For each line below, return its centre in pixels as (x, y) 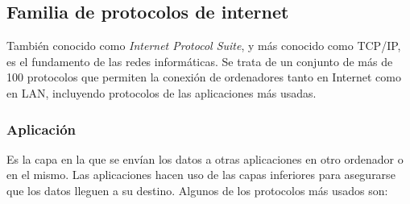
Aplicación (41, 129)
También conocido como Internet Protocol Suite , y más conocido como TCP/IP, (204, 46)
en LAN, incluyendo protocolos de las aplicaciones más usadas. (162, 92)
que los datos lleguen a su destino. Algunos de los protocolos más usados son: (197, 190)
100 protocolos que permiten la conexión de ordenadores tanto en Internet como (204, 77)
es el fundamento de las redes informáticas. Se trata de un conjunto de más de (200, 61)
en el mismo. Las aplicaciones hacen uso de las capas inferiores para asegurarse (201, 175)
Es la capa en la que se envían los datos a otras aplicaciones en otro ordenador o (205, 158)
